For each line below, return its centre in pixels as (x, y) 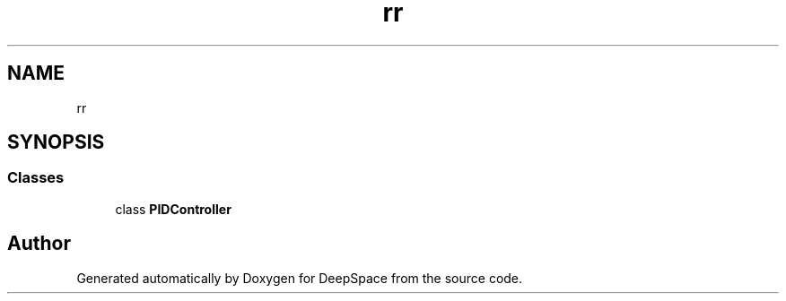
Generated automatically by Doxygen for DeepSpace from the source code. (300, 278)
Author (39, 244)
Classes (36, 178)
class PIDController (173, 209)
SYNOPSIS (56, 142)
